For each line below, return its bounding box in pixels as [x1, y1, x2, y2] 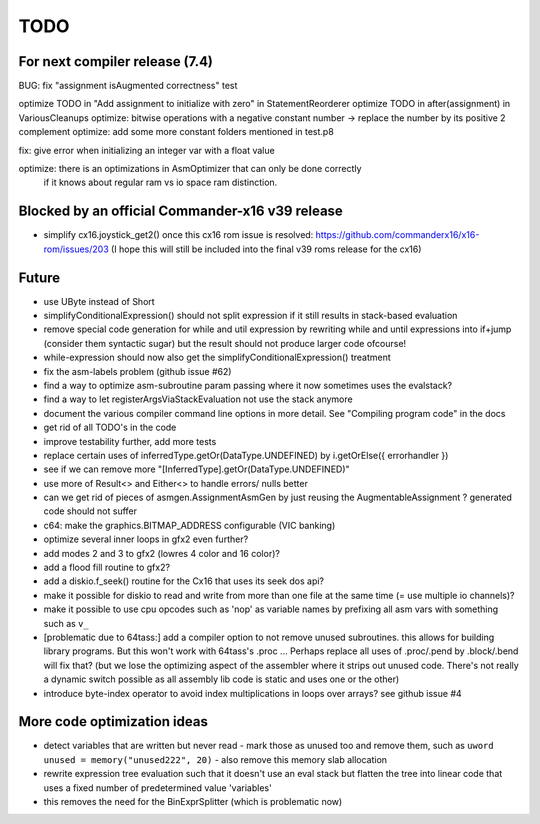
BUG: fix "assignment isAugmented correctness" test [18, 80, 238, 92]
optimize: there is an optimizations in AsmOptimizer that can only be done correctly [18, 163, 362, 175]
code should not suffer [43, 505, 137, 517]
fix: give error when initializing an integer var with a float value [18, 144, 275, 156]
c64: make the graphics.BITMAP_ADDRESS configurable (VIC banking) [43, 519, 336, 531]
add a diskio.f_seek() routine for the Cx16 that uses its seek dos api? [43, 575, 325, 587]
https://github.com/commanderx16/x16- [315, 229, 480, 241]
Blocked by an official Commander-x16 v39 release [18, 203, 344, 220]
